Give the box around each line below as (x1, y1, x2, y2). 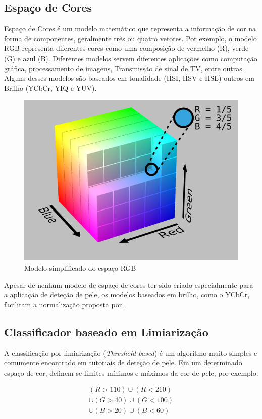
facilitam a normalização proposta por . (4, 299, 126, 309)
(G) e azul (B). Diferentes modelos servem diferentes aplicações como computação (4, 53, 257, 63)
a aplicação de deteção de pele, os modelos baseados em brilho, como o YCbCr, (4, 289, 250, 300)
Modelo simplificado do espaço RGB (24, 262, 136, 273)
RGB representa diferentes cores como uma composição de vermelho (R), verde (4, 43, 249, 54)
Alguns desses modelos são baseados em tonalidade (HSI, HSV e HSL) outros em (4, 73, 254, 83)
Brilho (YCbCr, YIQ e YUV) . (4, 82, 97, 93)
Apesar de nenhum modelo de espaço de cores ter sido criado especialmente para (4, 279, 253, 290)
